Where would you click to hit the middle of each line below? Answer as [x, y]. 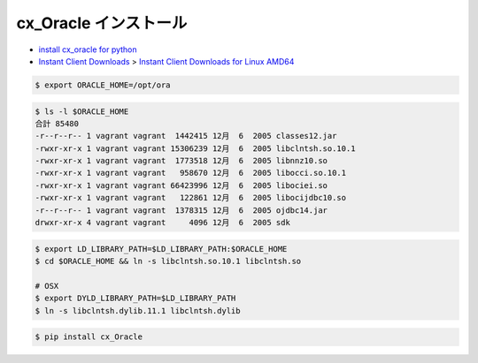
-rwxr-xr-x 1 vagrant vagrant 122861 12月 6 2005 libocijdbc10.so [191, 198]
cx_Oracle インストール [102, 23]
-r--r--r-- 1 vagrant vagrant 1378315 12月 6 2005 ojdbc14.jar [181, 210]
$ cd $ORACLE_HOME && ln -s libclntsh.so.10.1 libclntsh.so [168, 261]
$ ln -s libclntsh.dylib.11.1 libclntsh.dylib [138, 310]
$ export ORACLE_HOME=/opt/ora [103, 85]
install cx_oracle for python [88, 49]
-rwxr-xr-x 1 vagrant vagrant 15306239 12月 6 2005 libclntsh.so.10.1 [195, 148]
